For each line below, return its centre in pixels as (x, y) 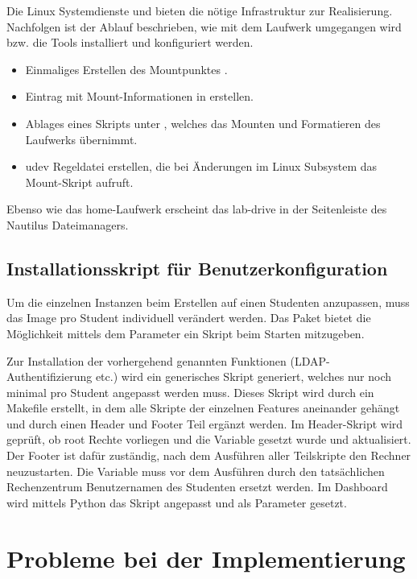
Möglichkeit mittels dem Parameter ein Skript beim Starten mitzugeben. (186, 333)
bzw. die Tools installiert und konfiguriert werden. (130, 42)
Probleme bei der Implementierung (206, 558)
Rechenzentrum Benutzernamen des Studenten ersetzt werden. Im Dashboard (197, 487)
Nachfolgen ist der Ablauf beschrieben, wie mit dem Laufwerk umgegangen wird (204, 26)
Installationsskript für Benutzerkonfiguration (197, 268)
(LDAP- (310, 360)
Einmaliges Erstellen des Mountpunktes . (126, 69)
